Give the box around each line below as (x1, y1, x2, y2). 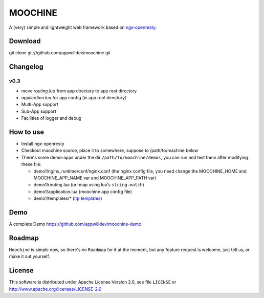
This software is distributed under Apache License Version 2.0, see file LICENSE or (9, 279, 176, 285)
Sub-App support (21, 108, 56, 114)
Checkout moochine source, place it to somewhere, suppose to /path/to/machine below (21, 148, 198, 153)
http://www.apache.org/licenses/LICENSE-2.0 (9, 286, 102, 292)
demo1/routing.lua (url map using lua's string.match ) (33, 182, 144, 188)
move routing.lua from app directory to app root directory (21, 88, 137, 94)
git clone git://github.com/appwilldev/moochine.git (9, 50, 111, 56)
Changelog (9, 63, 44, 71)
